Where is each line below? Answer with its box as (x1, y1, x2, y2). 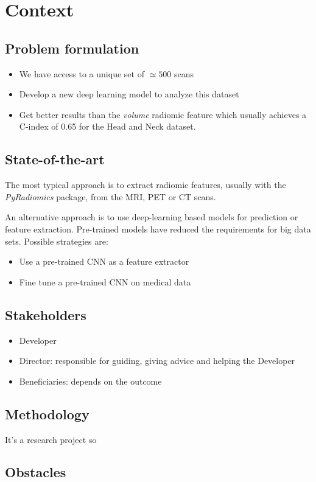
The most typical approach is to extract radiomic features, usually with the (5, 178, 286, 191)
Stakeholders (5, 305, 86, 324)
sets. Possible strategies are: (5, 234, 108, 247)
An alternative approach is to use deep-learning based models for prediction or (5, 211, 298, 223)
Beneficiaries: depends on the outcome (19, 374, 162, 387)
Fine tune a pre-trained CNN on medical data (19, 275, 191, 288)
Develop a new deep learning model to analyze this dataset (19, 88, 239, 100)
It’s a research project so (5, 433, 97, 445)
